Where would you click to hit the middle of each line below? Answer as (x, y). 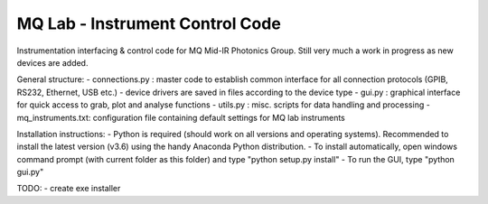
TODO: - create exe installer (69, 189)
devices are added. (52, 62)
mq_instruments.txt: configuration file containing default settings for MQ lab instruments (181, 117)
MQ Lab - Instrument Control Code (149, 23)
